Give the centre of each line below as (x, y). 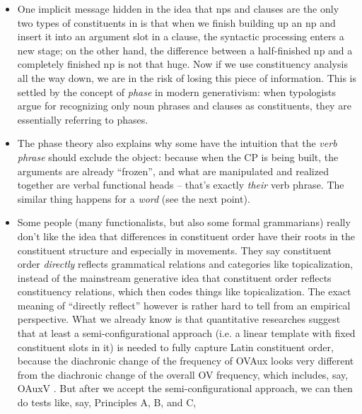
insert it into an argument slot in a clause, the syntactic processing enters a (181, 36)
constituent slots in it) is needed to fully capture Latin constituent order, (175, 347)
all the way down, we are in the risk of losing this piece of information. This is (187, 77)
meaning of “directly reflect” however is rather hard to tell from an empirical (184, 305)
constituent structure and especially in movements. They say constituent (175, 250)
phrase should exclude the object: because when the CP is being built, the (178, 156)
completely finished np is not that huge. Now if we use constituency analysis (182, 64)
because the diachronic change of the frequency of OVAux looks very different (186, 361)
